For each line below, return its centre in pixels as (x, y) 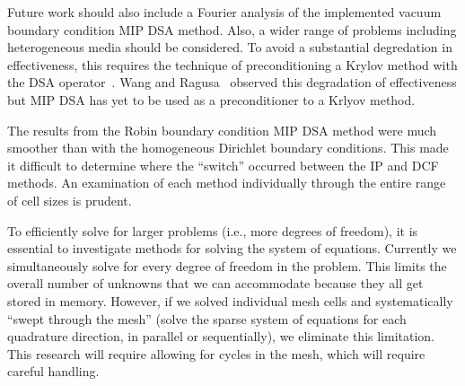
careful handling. (53, 371)
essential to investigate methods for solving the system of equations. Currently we (232, 248)
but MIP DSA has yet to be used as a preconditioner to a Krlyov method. (211, 99)
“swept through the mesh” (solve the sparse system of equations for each (207, 318)
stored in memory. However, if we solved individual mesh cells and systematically (230, 300)
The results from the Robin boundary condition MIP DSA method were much (222, 130)
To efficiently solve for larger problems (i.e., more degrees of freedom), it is (213, 230)
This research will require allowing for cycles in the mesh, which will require (216, 353)
